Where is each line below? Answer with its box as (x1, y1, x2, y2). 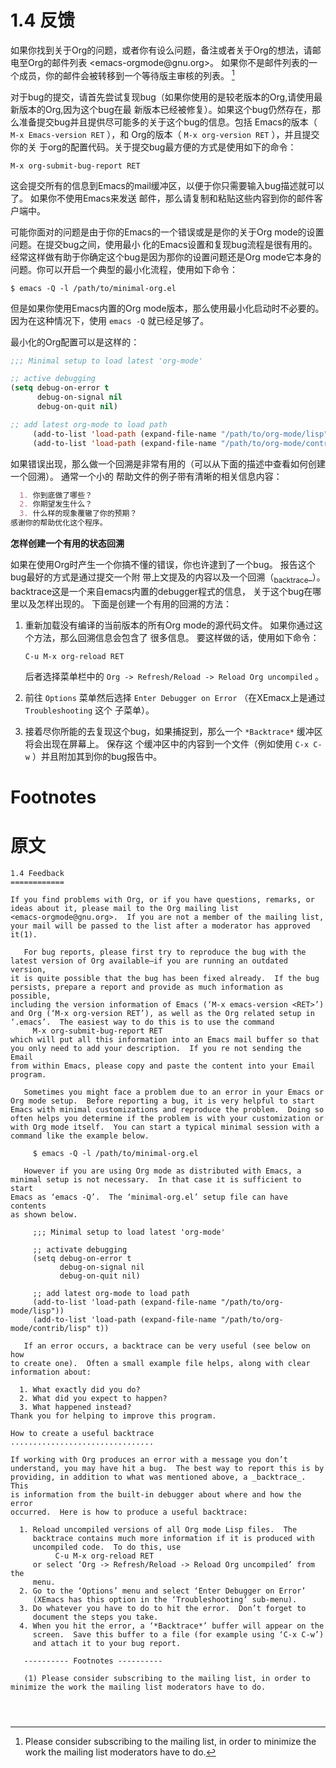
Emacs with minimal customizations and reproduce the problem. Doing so (10, 1105, 325, 1115)
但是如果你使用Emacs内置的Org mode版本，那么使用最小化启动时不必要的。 (10, 302, 325, 314)
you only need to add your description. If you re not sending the (10, 1044, 302, 1054)
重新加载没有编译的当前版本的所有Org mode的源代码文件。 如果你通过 (24, 619, 315, 631)
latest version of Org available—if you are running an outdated (10, 956, 288, 966)
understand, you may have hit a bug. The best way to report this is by (10, 1464, 325, 1474)
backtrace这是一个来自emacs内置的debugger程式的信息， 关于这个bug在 (10, 585, 313, 597)
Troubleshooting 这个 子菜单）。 (24, 704, 155, 716)
